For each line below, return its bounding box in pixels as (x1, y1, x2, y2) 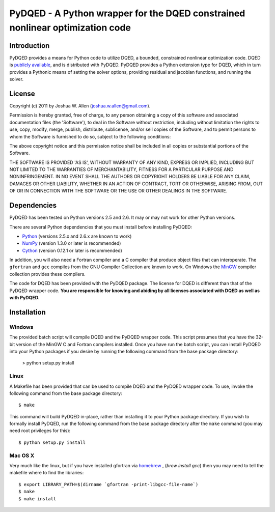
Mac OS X (9, 452, 35, 459)
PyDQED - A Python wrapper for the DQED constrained (9, 8, 245, 19)
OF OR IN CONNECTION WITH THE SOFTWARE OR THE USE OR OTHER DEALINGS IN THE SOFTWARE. (9, 188, 228, 194)
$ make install (18, 496, 57, 501)
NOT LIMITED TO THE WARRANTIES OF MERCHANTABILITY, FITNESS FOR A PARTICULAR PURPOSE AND (9, 166, 234, 173)
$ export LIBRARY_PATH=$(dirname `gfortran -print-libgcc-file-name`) (18, 481, 199, 487)
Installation (9, 308, 46, 317)
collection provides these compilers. (9, 271, 86, 277)
